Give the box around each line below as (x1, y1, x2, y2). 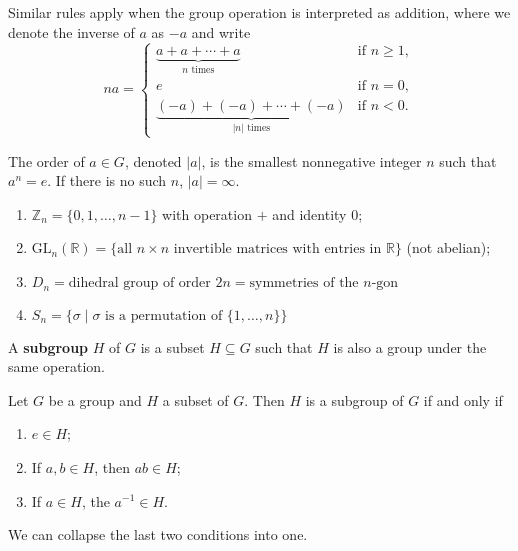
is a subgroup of (305, 389, 404, 410)
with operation (162, 203, 252, 224)
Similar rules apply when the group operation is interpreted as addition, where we (8, 2, 511, 22)
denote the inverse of (8, 21, 135, 42)
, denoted (124, 150, 182, 171)
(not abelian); (406, 237, 491, 258)
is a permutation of (105, 308, 223, 323)
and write (191, 21, 251, 42)
